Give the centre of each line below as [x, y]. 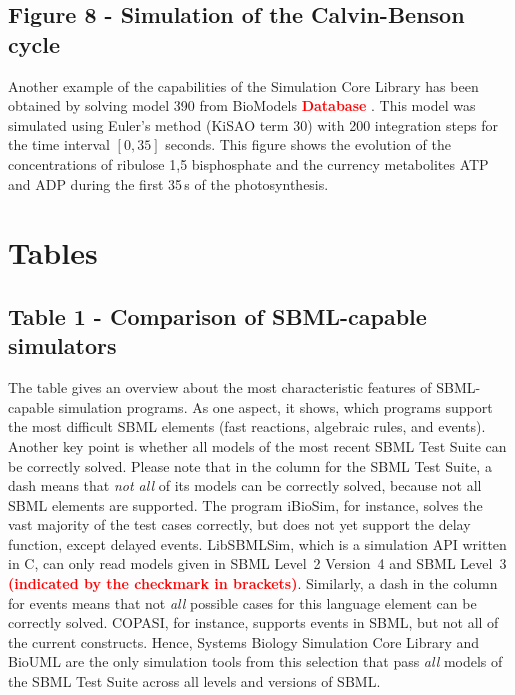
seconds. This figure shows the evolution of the [308, 144]
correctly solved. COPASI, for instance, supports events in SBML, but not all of [253, 622]
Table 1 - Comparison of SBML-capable [217, 315]
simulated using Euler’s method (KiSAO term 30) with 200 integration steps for [253, 124]
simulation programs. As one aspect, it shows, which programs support [275, 406]
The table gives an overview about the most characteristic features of [220, 387]
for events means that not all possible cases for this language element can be [242, 602]
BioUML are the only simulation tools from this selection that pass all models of [255, 661]
